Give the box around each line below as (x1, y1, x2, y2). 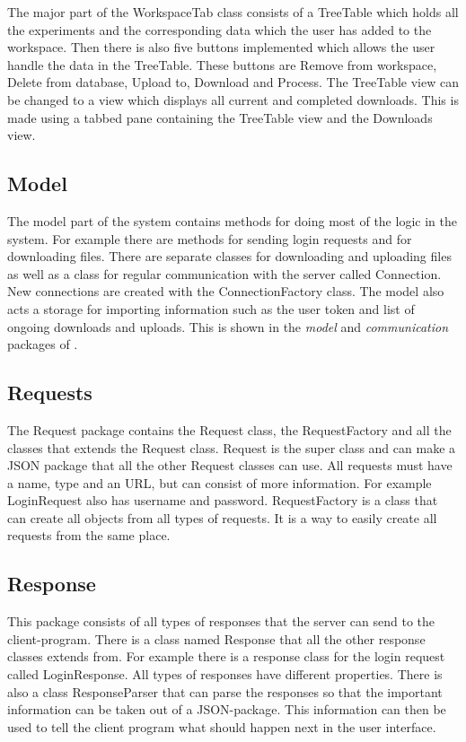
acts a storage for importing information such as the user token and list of (7, 299, 415, 318)
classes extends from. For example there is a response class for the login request (7, 647, 445, 666)
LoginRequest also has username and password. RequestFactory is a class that (7, 491, 438, 510)
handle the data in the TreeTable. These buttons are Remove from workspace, (7, 55, 437, 74)
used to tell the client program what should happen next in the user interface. (7, 717, 436, 736)
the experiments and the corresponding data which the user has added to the (7, 20, 432, 39)
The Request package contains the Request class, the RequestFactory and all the (7, 420, 452, 439)
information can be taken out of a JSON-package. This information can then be (7, 700, 446, 719)
